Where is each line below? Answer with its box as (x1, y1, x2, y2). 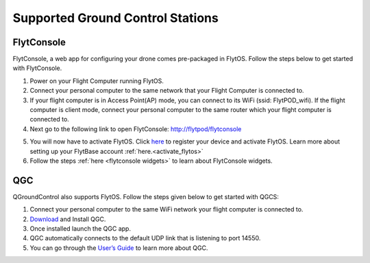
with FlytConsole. (12, 64, 62, 72)
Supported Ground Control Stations (12, 10, 219, 25)
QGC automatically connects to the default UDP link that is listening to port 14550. (29, 234, 261, 242)
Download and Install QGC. (29, 215, 106, 223)
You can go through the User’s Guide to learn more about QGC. (29, 244, 208, 252)
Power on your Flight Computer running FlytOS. (29, 76, 164, 85)
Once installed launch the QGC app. (29, 225, 132, 233)
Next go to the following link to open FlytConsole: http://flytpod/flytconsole (29, 124, 242, 133)
